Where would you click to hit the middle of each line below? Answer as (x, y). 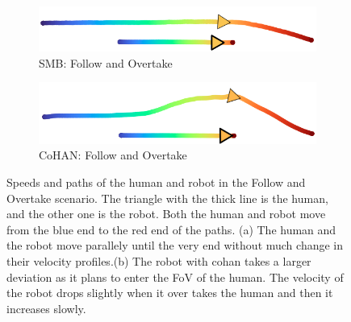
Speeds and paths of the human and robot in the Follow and (156, 182)
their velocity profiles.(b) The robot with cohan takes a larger (159, 261)
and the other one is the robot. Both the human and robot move (166, 214)
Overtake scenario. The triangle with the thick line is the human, (167, 198)
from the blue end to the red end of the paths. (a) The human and (171, 229)
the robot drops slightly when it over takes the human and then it (170, 293)
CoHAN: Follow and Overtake (113, 155)
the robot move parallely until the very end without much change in (175, 245)
